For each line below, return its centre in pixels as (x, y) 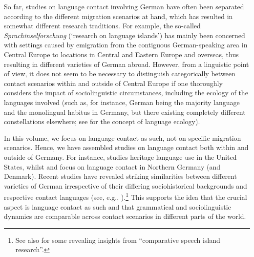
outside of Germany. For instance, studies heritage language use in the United (120, 157)
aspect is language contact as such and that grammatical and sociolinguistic (117, 206)
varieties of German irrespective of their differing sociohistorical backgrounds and (126, 185)
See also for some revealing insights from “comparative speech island (118, 240)
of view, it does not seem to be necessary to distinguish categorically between (120, 74)
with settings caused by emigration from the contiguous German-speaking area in (126, 45)
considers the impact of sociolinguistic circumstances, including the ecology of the (126, 93)
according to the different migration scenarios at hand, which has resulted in (118, 16)
